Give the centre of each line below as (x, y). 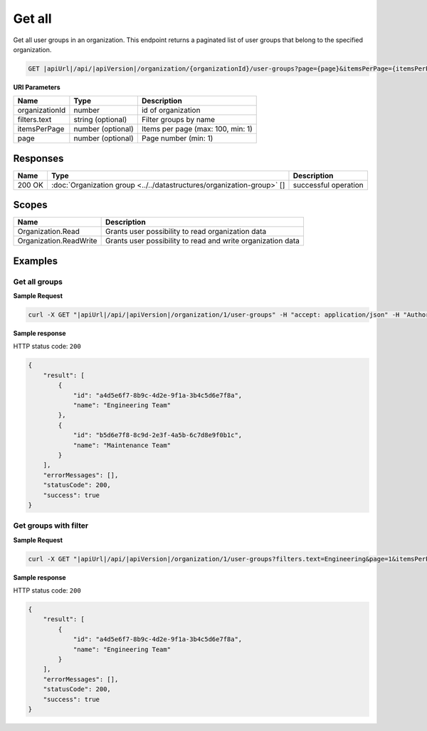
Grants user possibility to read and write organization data (202, 241)
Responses (38, 158)
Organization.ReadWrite (57, 241)
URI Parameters (37, 87)
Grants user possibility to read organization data (186, 232)
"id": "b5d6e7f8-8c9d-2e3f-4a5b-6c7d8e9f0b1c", (158, 435)
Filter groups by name (178, 120)
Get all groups (38, 282)
